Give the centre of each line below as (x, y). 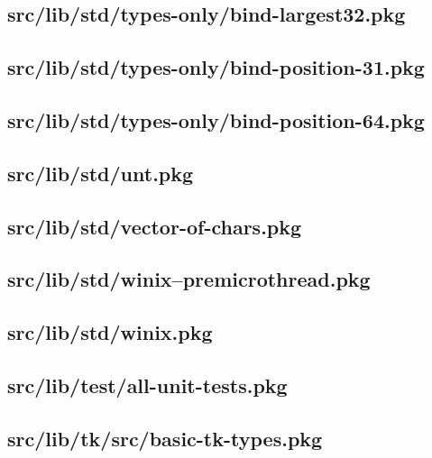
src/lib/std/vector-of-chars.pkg (155, 226)
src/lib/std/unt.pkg (101, 173)
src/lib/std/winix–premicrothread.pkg (189, 279)
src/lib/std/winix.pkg (110, 332)
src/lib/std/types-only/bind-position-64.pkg (216, 119)
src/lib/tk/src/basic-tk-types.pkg (165, 438)
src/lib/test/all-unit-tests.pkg (147, 385)
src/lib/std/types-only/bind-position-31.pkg (216, 67)
